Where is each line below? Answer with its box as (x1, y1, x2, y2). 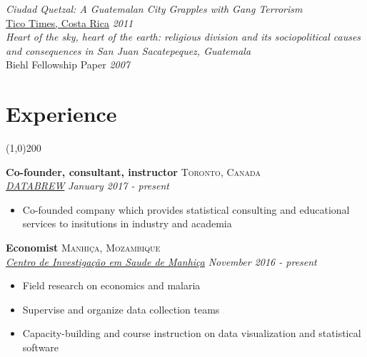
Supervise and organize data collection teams (22, 301, 220, 316)
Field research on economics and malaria (22, 278, 201, 293)
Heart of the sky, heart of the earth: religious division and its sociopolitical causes (6, 29, 361, 44)
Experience (6, 99, 117, 128)
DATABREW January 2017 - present (6, 178, 169, 193)
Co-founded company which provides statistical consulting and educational (22, 202, 350, 217)
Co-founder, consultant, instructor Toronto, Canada (6, 164, 261, 179)
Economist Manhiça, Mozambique (6, 240, 161, 255)
